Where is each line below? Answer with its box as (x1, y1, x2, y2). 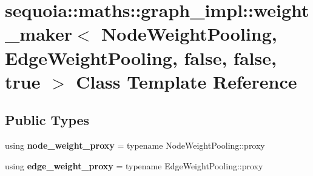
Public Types (5, 110, 90, 129)
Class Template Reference (76, 69, 297, 93)
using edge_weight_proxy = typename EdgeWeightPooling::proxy (5, 159, 263, 172)
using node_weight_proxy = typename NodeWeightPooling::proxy (5, 139, 265, 152)
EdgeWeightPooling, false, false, (5, 45, 277, 70)
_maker (5, 21, 72, 46)
